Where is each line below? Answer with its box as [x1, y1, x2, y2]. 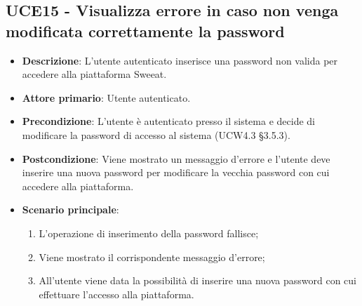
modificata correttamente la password [6, 20, 285, 41]
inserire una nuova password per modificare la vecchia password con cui [22, 165, 330, 180]
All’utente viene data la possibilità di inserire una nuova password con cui [39, 273, 357, 288]
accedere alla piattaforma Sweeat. [22, 67, 167, 81]
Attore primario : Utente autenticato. [22, 90, 191, 105]
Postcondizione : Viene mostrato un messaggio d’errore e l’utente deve [22, 151, 330, 166]
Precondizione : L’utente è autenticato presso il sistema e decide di [22, 114, 315, 128]
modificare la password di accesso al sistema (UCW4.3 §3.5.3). [22, 127, 290, 142]
